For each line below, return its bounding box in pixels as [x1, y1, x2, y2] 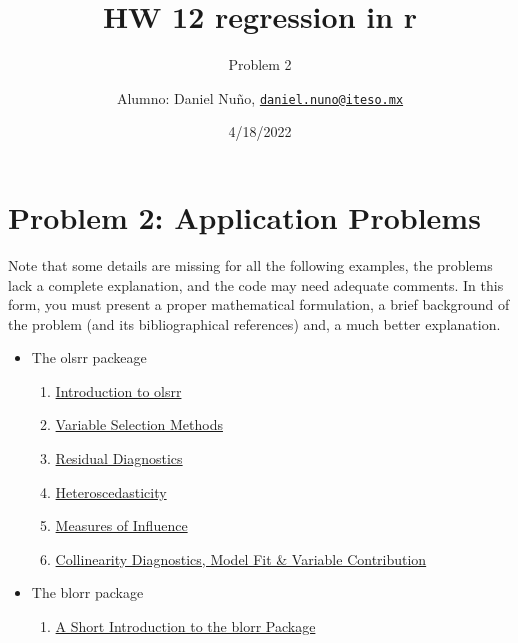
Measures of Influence [55, 515, 188, 536]
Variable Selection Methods [55, 414, 223, 435]
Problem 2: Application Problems [8, 196, 481, 237]
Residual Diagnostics [55, 448, 183, 469]
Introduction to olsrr [55, 380, 182, 401]
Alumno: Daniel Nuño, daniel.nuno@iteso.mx [116, 87, 404, 108]
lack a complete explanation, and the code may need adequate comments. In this [8, 274, 504, 295]
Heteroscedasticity [55, 481, 167, 502]
